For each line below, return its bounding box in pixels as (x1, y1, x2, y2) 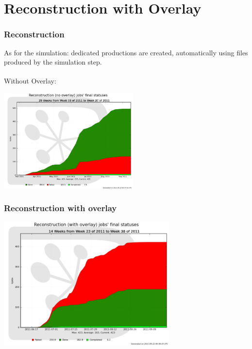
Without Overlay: (4, 76, 56, 86)
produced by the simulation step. (4, 57, 102, 67)
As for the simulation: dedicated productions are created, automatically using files (4, 47, 248, 57)
